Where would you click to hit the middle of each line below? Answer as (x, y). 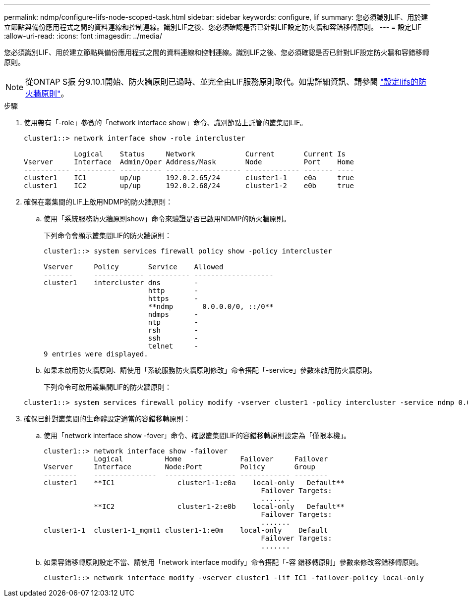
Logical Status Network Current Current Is (210, 154)
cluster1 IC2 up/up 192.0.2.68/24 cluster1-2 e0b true (189, 186)
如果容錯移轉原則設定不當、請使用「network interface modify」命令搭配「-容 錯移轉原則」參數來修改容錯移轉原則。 (233, 562)
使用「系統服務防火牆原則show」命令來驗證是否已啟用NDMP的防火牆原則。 (167, 219)
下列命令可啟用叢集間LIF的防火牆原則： (108, 387)
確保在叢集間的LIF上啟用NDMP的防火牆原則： (98, 202)
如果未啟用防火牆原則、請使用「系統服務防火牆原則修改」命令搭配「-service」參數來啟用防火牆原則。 (210, 370)
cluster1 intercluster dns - (121, 283)
